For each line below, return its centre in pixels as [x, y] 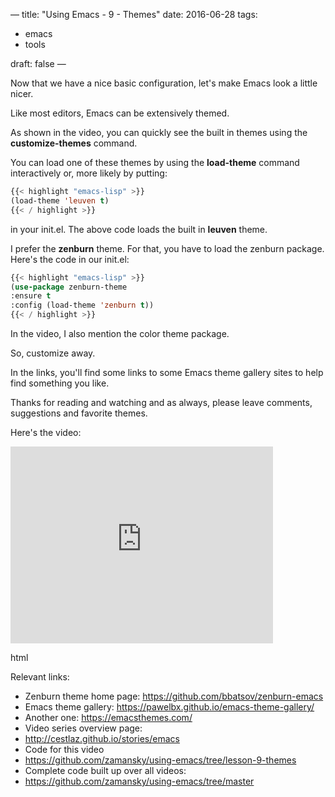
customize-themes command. [74, 143]
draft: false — [38, 63]
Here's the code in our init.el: [70, 259]
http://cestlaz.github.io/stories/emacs [102, 738]
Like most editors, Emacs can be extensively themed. [120, 113]
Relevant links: [40, 677]
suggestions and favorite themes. [79, 413]
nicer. [22, 93]
